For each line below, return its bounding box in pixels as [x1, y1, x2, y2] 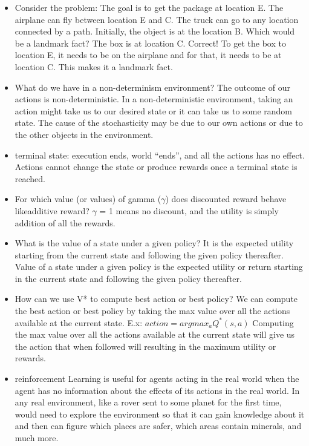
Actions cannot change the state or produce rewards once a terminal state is [15, 160, 298, 173]
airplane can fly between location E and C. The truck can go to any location [15, 13, 299, 25]
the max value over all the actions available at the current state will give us [15, 328, 295, 341]
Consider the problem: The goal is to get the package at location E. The [15, 1, 284, 13]
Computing [252, 316, 294, 329]
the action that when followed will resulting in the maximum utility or [15, 339, 276, 352]
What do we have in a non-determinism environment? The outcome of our [15, 80, 290, 93]
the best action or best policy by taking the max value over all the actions [15, 304, 290, 317]
